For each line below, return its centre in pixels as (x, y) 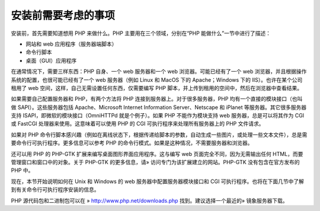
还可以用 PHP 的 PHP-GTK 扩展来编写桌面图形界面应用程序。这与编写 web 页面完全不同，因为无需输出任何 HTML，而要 (157, 154)
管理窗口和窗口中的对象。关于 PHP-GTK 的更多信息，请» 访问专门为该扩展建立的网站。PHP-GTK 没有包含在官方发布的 (156, 162)
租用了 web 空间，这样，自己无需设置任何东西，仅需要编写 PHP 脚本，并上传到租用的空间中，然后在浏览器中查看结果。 (156, 88)
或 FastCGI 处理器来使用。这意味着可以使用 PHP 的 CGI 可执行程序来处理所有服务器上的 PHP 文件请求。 (137, 124)
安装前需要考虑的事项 (63, 15)
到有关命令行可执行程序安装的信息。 (55, 190)
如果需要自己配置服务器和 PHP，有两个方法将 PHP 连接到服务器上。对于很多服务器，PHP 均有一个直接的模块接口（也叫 (157, 99)
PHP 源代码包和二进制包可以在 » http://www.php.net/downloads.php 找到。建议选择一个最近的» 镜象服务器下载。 (149, 200)
